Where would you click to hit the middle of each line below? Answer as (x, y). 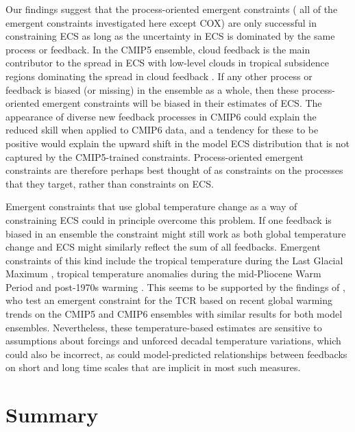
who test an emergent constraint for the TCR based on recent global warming (169, 300)
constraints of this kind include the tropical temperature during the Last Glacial (174, 260)
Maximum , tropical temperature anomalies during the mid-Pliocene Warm (163, 274)
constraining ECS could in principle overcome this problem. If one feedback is (169, 219)
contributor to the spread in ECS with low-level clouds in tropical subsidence (168, 63)
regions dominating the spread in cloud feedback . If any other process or (159, 76)
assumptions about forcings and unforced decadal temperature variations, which (173, 341)
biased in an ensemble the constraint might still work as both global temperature (176, 233)
